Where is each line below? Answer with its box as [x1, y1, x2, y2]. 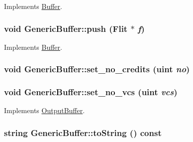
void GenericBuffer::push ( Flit [4, 22, 128, 34]
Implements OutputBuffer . [4, 105, 85, 116]
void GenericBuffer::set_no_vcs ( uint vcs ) [4, 86, 178, 98]
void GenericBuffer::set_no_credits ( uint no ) [4, 63, 190, 75]
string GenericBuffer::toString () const [4, 126, 162, 139]
